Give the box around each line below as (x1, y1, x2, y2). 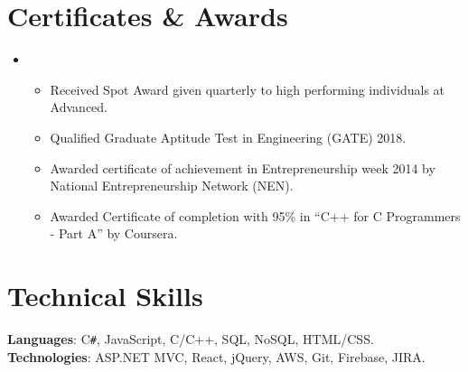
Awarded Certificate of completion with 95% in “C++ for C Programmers (50, 206, 461, 225)
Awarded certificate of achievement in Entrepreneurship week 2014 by (50, 158, 435, 177)
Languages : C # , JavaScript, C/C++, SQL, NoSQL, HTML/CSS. (7, 330, 374, 348)
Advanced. (50, 98, 108, 116)
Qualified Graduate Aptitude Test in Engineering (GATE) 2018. (50, 127, 407, 146)
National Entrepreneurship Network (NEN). (50, 176, 294, 195)
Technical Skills (7, 277, 203, 314)
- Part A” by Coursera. (50, 224, 178, 243)
